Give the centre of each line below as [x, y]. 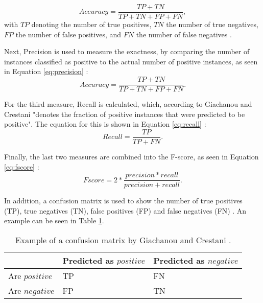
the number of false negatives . [184, 34]
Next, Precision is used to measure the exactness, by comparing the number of [127, 51]
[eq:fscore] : [22, 166]
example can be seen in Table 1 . [54, 220]
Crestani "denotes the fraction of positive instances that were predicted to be [125, 114]
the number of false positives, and [68, 34]
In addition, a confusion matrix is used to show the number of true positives [123, 201]
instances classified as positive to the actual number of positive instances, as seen [131, 61]
